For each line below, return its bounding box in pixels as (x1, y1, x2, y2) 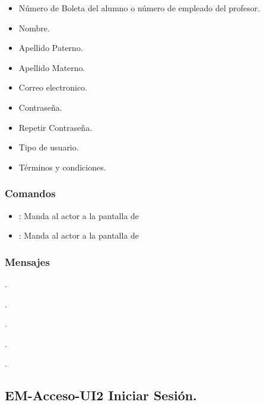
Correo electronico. (18, 81, 88, 94)
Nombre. (18, 21, 50, 34)
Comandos (5, 186, 56, 201)
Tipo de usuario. (18, 141, 79, 153)
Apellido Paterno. (18, 41, 83, 54)
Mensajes (5, 254, 50, 269)
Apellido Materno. (18, 61, 85, 73)
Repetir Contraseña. (18, 121, 93, 133)
